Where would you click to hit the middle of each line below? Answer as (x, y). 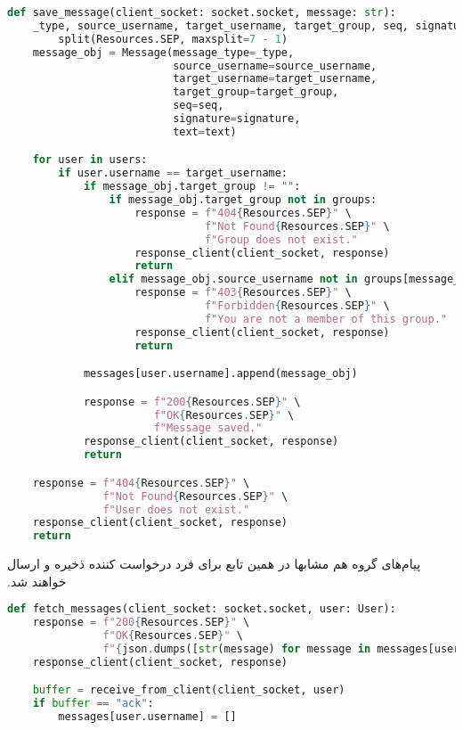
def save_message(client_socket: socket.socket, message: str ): (202, 12)
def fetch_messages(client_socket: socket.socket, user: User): (202, 609)
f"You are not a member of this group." (325, 319)
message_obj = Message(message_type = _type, (163, 52)
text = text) (205, 131)
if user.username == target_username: (173, 173)
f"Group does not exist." (281, 239)
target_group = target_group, (256, 92)
